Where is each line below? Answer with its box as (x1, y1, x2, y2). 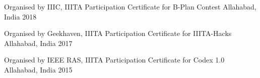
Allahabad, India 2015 (4, 64, 73, 74)
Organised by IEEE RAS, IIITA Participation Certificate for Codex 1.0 (4, 54, 225, 65)
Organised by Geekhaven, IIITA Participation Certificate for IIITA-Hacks (4, 28, 232, 38)
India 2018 (4, 11, 37, 21)
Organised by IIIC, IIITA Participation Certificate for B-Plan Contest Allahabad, (4, 1, 256, 11)
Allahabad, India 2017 (4, 37, 73, 48)
